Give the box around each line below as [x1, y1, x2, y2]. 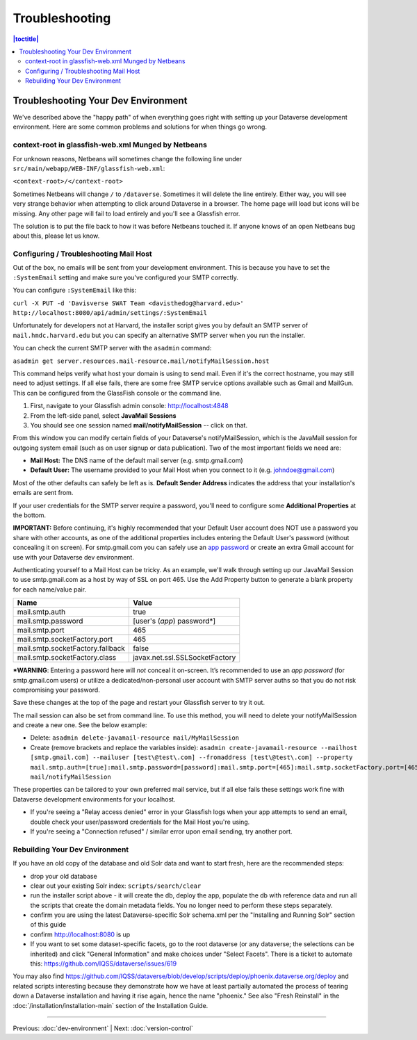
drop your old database [30, 872, 97, 880]
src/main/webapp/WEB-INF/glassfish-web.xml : [13, 164, 165, 172]
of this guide [30, 920, 67, 929]
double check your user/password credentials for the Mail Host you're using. [30, 818, 250, 826]
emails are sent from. [13, 489, 74, 497]
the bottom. [13, 511, 47, 519]
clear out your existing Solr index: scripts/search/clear [30, 881, 202, 890]
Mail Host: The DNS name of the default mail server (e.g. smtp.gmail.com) [30, 456, 243, 465]
